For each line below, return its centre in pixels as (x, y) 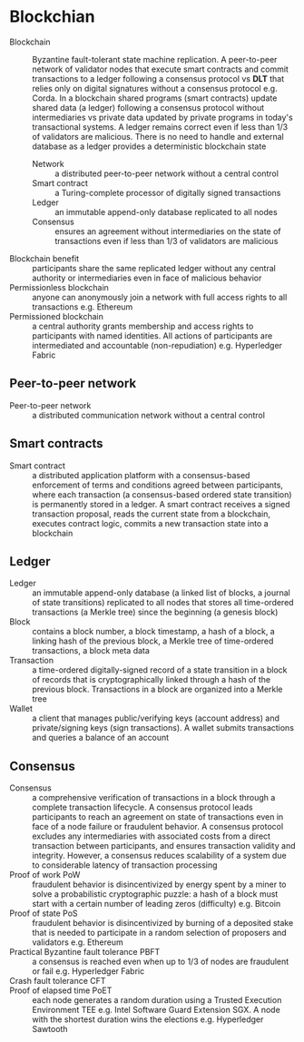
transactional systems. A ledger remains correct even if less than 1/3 (160, 127)
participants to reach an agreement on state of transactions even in (158, 817)
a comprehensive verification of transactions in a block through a (154, 798)
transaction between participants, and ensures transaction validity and (164, 846)
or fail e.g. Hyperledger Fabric (88, 971)
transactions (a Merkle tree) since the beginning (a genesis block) (155, 612)
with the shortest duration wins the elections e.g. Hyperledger (148, 1019)
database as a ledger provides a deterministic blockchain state (149, 146)
